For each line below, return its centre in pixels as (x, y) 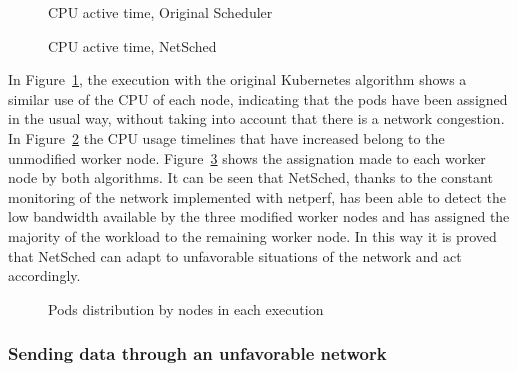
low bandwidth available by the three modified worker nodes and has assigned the (259, 216)
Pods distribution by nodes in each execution (186, 308)
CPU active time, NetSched (132, 45)
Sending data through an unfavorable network (197, 353)
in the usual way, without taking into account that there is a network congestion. (256, 118)
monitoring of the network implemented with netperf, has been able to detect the (257, 196)
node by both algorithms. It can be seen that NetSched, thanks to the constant (250, 177)
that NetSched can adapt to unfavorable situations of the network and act (235, 255)
